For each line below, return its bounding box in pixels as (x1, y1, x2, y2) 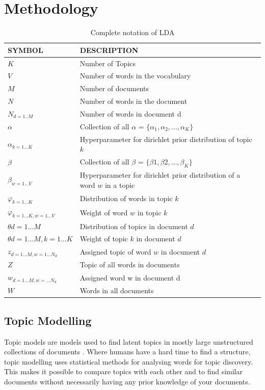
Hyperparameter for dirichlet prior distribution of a (79, 170, 241, 180)
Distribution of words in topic (79, 192, 173, 203)
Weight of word (79, 207, 128, 217)
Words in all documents (79, 285, 154, 296)
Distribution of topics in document (79, 220, 188, 231)
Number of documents (79, 83, 149, 94)
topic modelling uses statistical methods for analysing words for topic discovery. (4, 356, 253, 367)
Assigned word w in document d (79, 272, 180, 283)
